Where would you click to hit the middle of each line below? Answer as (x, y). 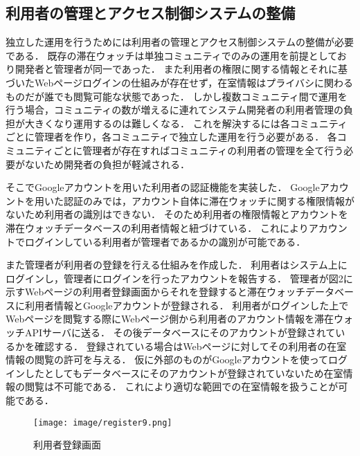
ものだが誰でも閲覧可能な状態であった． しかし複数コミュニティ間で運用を (177, 96)
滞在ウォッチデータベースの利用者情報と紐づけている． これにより (157, 227)
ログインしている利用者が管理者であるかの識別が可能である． (165, 241)
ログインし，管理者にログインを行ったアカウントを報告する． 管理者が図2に (179, 278)
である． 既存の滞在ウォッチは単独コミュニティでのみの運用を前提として (171, 55)
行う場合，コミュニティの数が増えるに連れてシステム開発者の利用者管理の (174, 110)
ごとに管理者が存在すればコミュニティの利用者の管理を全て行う (199, 150)
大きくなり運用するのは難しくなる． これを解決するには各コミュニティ (186, 123)
